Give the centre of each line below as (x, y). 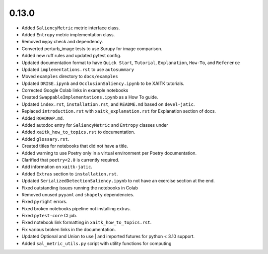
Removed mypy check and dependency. (62, 42)
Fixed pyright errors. (44, 202)
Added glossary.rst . (45, 139)
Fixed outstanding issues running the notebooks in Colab (80, 188)
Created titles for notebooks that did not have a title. (75, 146)
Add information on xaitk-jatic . (57, 167)
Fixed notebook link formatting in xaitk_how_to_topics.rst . (87, 222)
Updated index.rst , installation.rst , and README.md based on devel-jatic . (108, 104)
